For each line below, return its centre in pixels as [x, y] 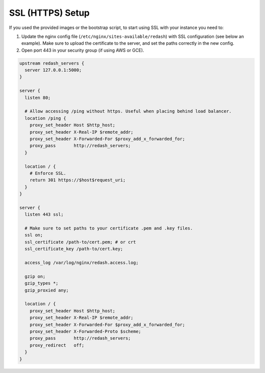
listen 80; [38, 98]
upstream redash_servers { [52, 63]
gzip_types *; [42, 283]
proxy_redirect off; [57, 345]
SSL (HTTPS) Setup [49, 13]
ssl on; [34, 235]
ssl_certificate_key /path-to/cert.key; [74, 249]
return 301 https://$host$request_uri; [78, 180]
